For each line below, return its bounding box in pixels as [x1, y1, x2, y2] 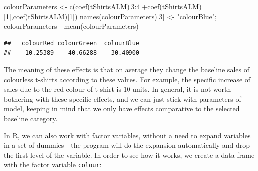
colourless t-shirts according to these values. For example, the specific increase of [4, 74, 251, 84]
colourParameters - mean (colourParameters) [4, 21, 139, 31]
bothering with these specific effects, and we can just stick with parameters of [4, 93, 241, 104]
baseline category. [4, 113, 58, 123]
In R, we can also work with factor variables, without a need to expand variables [4, 130, 251, 140]
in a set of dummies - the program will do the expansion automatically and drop [4, 140, 250, 150]
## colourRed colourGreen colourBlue [4, 39, 140, 47]
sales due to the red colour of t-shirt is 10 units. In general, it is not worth [4, 84, 231, 94]
